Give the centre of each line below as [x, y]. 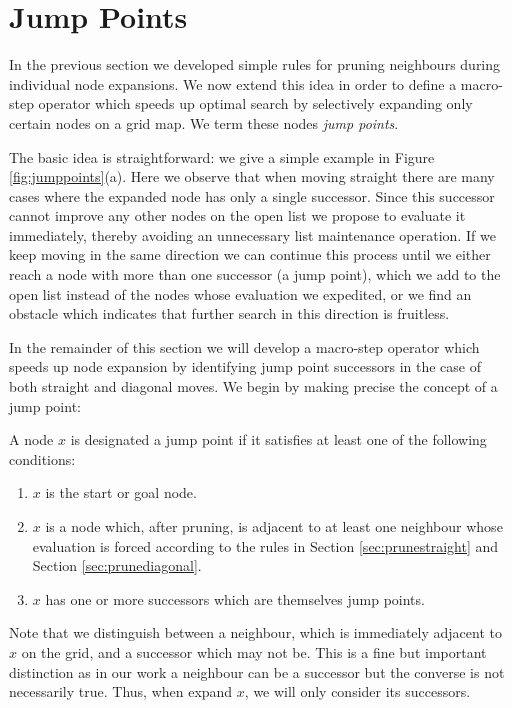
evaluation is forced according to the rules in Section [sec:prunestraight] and [265, 545]
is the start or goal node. [121, 492]
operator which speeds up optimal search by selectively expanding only [255, 103]
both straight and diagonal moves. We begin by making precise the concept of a [253, 386]
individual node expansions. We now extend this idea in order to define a [233, 83]
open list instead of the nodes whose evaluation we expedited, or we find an [240, 293]
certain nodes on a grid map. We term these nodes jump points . [204, 122]
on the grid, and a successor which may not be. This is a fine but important [254, 651]
